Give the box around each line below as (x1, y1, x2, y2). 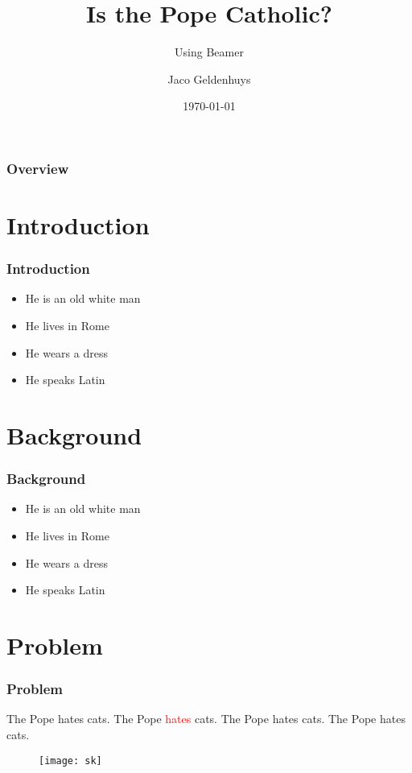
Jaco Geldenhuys (167, 70, 251, 87)
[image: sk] (39, 754, 102, 767)
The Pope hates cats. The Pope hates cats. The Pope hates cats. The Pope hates (6, 710, 406, 727)
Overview (6, 158, 69, 178)
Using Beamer (175, 43, 244, 60)
